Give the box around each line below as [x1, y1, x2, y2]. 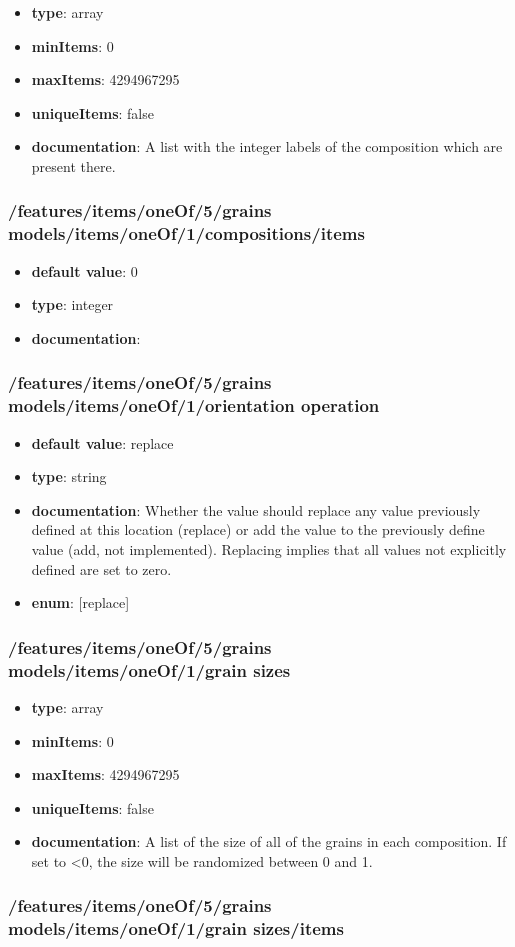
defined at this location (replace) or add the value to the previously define [31, 519, 485, 540]
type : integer [31, 294, 114, 315]
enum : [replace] [31, 592, 130, 613]
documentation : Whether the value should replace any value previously [31, 499, 481, 520]
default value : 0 [31, 260, 138, 281]
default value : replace [31, 432, 174, 453]
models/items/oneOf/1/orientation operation [8, 393, 380, 418]
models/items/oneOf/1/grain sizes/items [8, 916, 344, 941]
